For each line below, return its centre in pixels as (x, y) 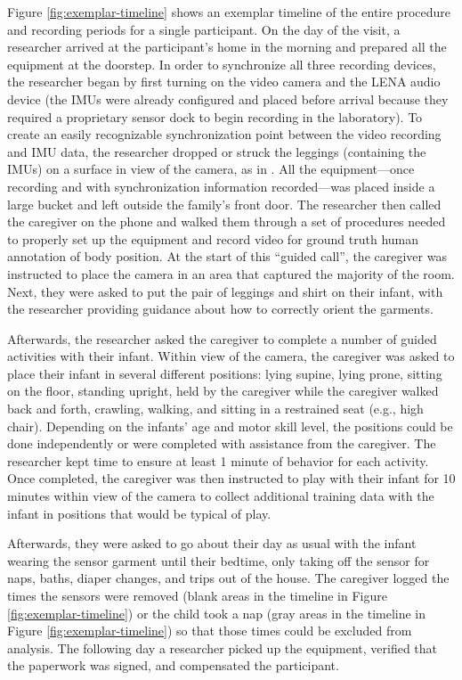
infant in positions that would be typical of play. (139, 513)
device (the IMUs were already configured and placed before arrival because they (228, 98)
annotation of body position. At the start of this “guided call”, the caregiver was (227, 256)
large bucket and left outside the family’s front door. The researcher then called (224, 204)
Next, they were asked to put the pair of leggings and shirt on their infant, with (225, 291)
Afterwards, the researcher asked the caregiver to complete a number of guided (222, 338)
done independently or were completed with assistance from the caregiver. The (222, 443)
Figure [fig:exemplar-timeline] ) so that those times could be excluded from (210, 631)
